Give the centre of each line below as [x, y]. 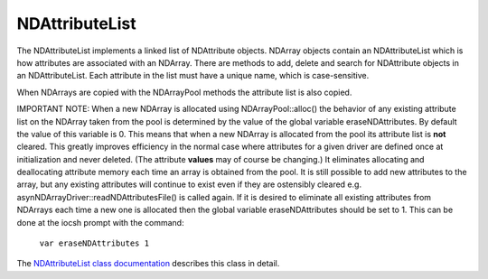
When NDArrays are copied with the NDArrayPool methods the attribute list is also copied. [184, 92]
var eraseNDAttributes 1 [94, 243]
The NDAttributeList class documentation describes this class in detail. [148, 264]
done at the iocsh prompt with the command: [100, 222]
